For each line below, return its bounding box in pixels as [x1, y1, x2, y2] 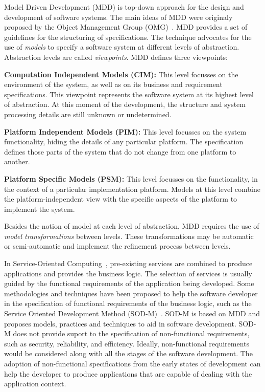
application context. [4, 378, 66, 389]
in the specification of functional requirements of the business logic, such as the [4, 298, 252, 309]
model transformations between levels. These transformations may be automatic [4, 230, 254, 241]
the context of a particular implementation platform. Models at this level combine [4, 183, 260, 194]
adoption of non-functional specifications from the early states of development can [4, 358, 261, 368]
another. [4, 156, 30, 167]
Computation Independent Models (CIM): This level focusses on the [4, 69, 238, 79]
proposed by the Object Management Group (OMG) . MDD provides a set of [4, 21, 248, 32]
